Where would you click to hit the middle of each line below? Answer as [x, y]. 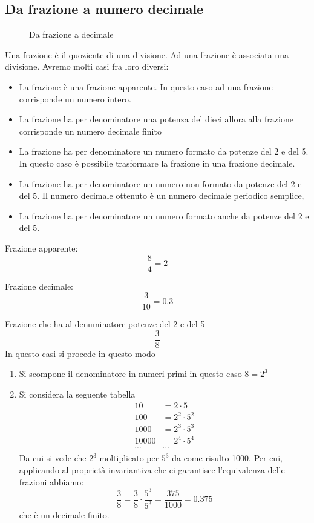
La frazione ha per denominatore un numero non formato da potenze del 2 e [160, 183]
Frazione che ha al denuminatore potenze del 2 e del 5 [105, 324]
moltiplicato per [129, 458]
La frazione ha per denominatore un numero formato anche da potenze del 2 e [164, 215]
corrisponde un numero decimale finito [90, 131]
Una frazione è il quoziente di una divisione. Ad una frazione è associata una [147, 54]
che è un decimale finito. [64, 515]
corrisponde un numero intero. [75, 98]
